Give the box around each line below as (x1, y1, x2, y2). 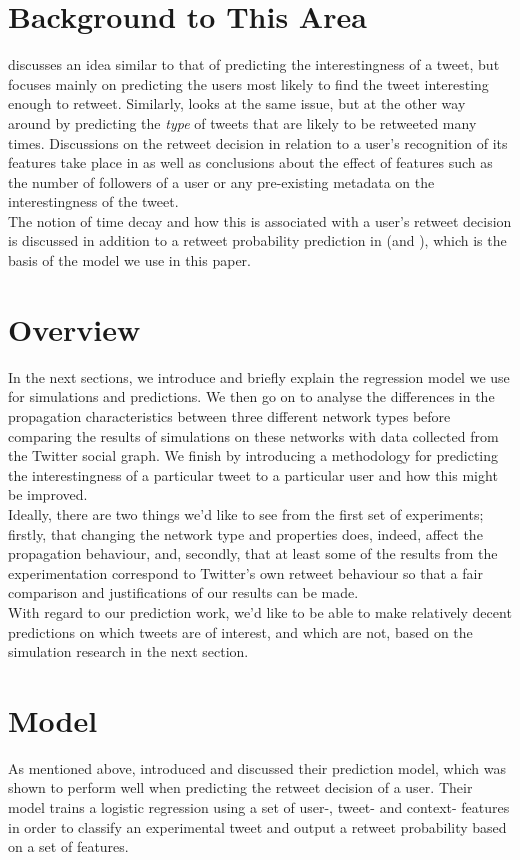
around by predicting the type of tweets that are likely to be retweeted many (8, 112, 477, 133)
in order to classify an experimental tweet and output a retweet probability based (8, 816, 507, 837)
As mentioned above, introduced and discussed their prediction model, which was (8, 757, 506, 778)
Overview (8, 308, 141, 349)
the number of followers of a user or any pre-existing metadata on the (8, 171, 435, 192)
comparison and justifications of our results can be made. (8, 582, 359, 603)
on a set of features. (8, 836, 129, 857)
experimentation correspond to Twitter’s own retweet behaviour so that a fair (8, 562, 483, 583)
